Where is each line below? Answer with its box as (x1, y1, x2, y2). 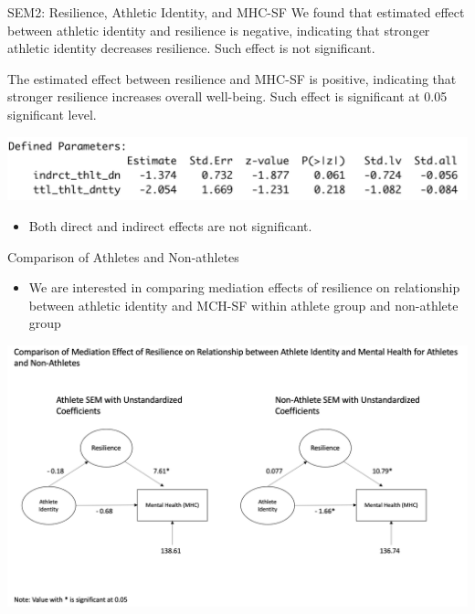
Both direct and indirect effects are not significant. (28, 217, 312, 236)
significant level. (7, 104, 97, 123)
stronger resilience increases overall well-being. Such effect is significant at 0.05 (7, 87, 448, 106)
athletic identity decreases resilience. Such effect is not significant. (7, 38, 375, 58)
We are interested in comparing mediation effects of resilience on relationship (28, 278, 460, 297)
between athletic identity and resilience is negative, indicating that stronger (7, 20, 430, 39)
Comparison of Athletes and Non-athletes (7, 247, 239, 266)
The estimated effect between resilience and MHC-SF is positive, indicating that (7, 69, 457, 88)
